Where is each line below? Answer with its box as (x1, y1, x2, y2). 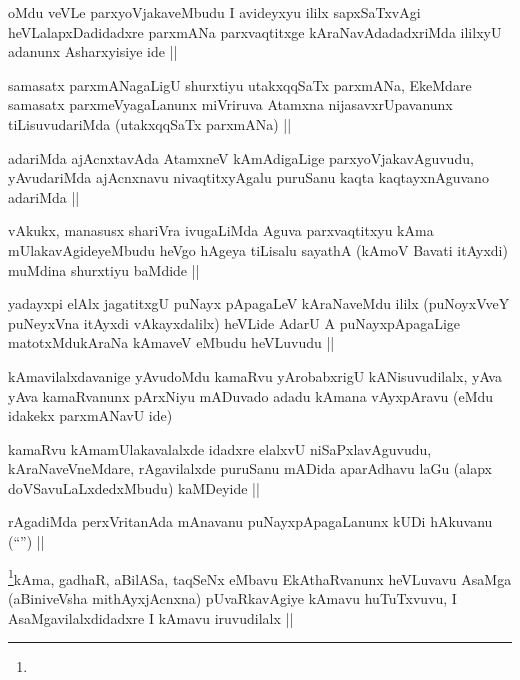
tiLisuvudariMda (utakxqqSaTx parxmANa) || (8, 113, 292, 134)
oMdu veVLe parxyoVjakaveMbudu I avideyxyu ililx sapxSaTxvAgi (8, 2, 421, 22)
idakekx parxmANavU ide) (8, 405, 173, 426)
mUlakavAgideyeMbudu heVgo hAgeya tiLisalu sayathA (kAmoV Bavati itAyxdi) (8, 239, 508, 260)
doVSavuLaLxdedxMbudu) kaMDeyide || (8, 477, 260, 498)
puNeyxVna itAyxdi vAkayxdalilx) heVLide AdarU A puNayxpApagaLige (8, 312, 461, 333)
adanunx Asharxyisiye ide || (8, 41, 178, 62)
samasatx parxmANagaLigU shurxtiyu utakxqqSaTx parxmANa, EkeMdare (8, 74, 472, 95)
